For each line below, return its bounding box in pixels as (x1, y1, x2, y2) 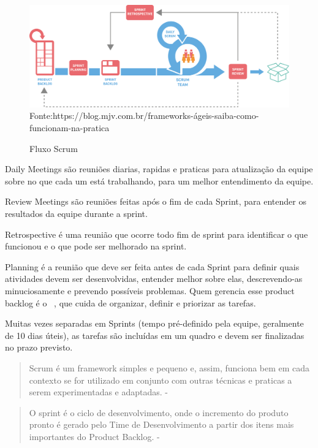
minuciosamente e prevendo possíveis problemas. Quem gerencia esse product (5, 284, 295, 297)
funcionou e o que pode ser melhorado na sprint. (5, 240, 187, 252)
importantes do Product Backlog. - (29, 430, 160, 442)
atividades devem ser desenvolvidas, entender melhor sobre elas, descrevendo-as (5, 272, 303, 285)
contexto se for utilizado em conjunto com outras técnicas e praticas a (29, 373, 292, 386)
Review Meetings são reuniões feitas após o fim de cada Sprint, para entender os (5, 195, 306, 208)
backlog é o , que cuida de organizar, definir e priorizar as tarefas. (5, 296, 256, 309)
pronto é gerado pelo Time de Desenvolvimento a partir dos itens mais (29, 418, 294, 431)
